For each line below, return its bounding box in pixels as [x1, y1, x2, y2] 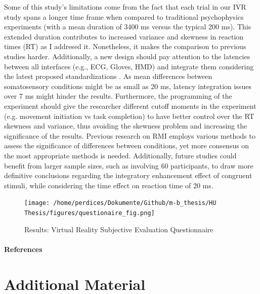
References [4, 243, 42, 254]
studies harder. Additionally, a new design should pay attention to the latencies [4, 51, 250, 61]
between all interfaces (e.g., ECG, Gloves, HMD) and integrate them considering [4, 61, 254, 71]
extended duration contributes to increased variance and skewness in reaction [4, 31, 244, 41]
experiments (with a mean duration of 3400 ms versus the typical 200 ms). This [4, 21, 251, 32]
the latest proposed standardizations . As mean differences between [4, 71, 212, 81]
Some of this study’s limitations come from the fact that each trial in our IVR [4, 2, 246, 12]
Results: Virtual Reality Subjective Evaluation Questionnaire [24, 224, 213, 234]
